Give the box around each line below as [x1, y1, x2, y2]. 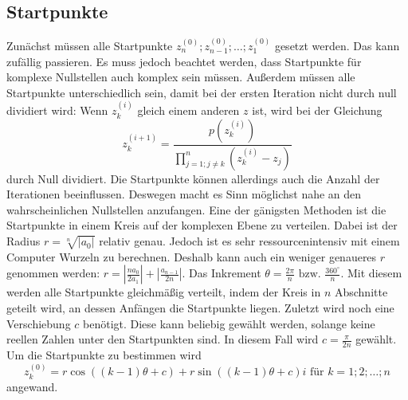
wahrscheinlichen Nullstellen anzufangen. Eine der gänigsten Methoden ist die [6, 201, 386, 218]
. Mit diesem [340, 265, 402, 281]
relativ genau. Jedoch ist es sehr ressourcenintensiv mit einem [99, 233, 400, 249]
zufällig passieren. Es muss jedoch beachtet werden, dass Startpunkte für [6, 53, 362, 69]
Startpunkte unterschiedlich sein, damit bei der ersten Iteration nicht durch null [6, 84, 397, 100]
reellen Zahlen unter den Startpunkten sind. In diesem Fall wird [6, 331, 319, 347]
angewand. [6, 378, 58, 394]
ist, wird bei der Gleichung [252, 102, 382, 119]
